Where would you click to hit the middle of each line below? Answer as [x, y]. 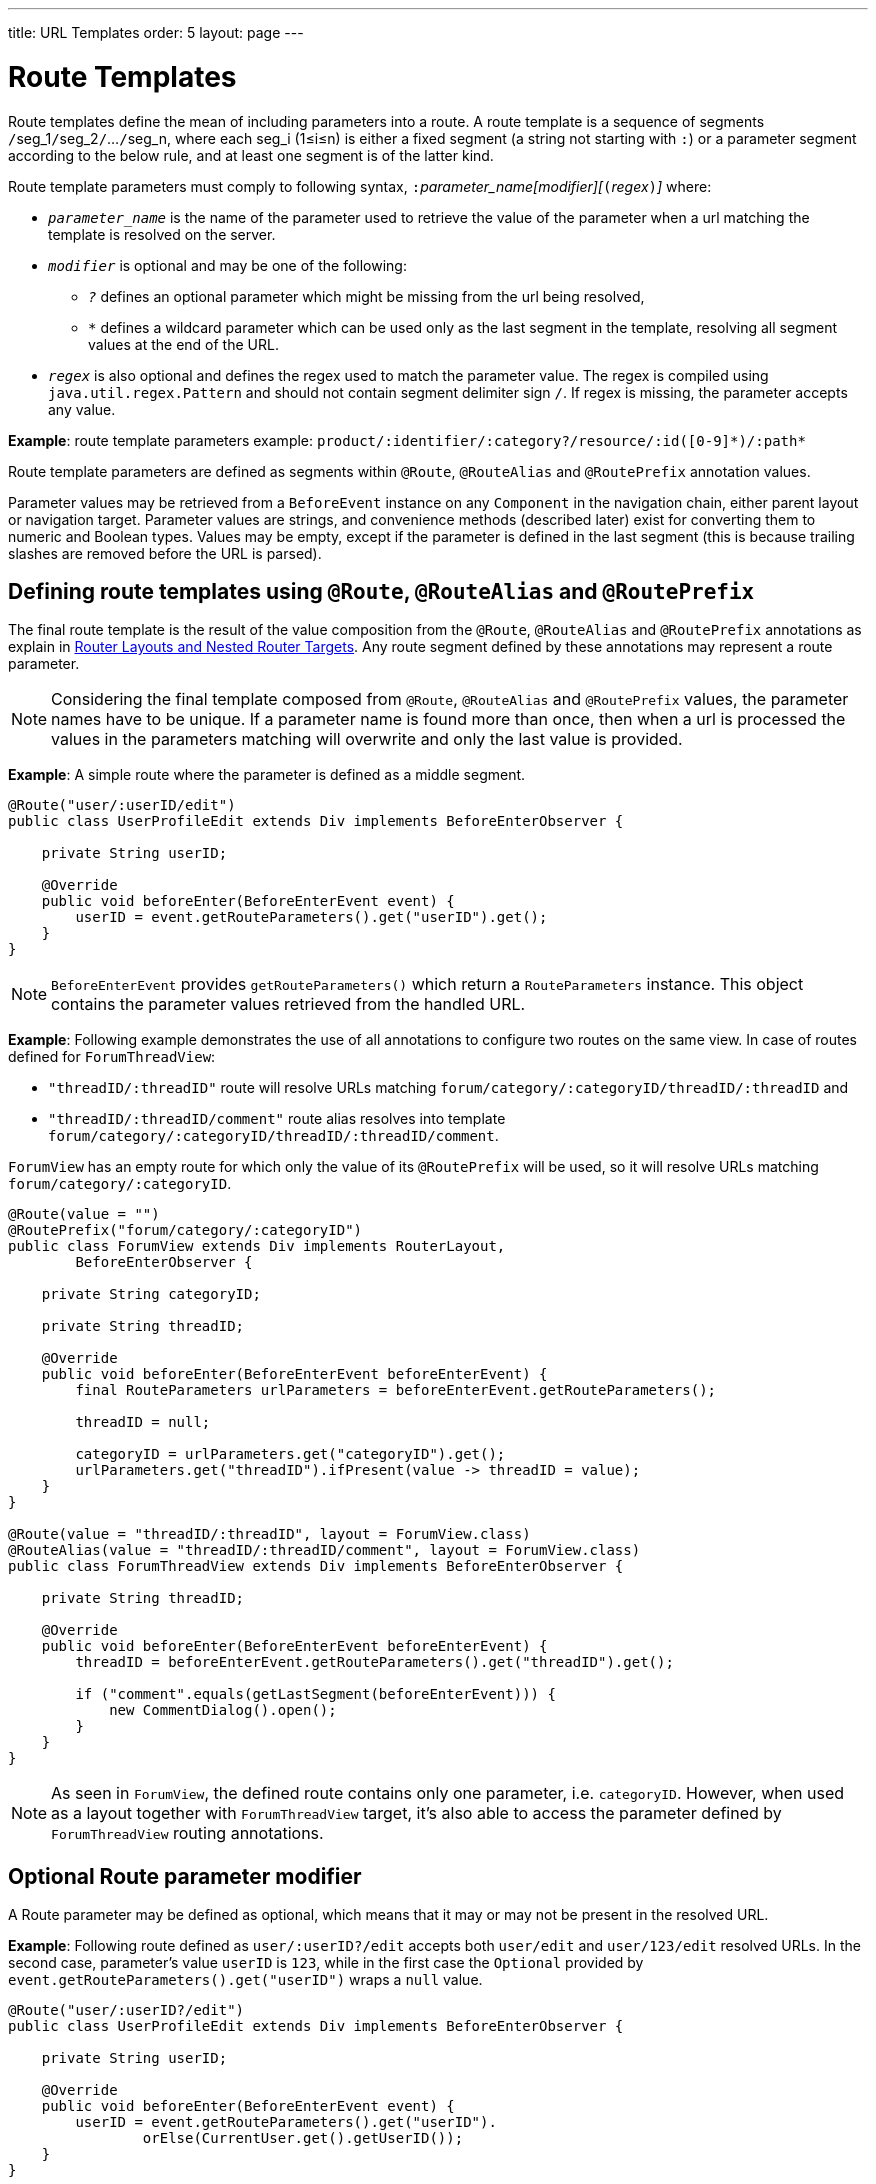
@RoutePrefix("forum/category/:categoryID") [185, 1230]
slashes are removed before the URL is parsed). [165, 553]
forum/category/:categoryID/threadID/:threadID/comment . [273, 1136]
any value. [82, 409]
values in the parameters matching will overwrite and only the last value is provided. [367, 739]
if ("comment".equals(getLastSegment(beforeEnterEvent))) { [315, 1694]
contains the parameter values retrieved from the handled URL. [288, 1004]
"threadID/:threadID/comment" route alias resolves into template [277, 1119]
